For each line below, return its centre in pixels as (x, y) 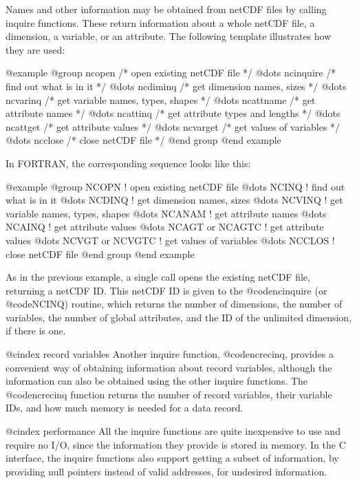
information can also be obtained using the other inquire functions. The (157, 381)
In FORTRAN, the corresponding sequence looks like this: (128, 163)
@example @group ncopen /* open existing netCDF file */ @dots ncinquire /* (171, 73)
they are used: (35, 49)
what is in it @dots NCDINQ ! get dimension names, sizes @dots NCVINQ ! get (174, 200)
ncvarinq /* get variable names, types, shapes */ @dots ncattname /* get (161, 99)
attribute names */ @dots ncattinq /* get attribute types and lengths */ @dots (173, 113)
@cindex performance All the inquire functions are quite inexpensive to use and (173, 431)
